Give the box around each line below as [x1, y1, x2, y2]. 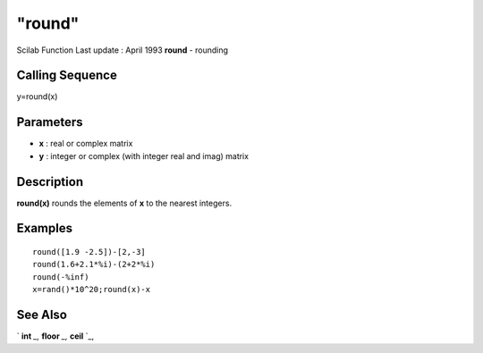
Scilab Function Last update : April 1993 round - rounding [16, 45, 228, 55]
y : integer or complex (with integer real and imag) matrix [38, 150, 250, 161]
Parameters [16, 114, 83, 130]
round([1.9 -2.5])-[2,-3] [32, 247, 147, 257]
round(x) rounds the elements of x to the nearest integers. [16, 198, 233, 208]
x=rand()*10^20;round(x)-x [32, 284, 151, 295]
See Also [16, 307, 67, 323]
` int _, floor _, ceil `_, [16, 331, 94, 341]
